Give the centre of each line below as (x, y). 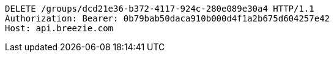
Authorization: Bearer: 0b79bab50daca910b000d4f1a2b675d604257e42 (168, 18)
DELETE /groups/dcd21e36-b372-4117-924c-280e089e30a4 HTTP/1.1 (160, 9)
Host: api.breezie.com (59, 28)
